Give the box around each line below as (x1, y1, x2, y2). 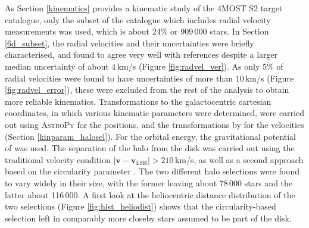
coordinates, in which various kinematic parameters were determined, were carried (5, 107, 304, 119)
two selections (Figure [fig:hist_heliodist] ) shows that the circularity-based (5, 200, 276, 213)
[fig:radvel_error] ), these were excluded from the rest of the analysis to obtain (5, 83, 289, 96)
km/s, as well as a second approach (174, 153, 304, 165)
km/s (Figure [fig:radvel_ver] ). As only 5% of (117, 60, 283, 72)
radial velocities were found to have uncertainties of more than (5, 71, 233, 84)
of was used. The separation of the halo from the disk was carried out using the (5, 142, 295, 154)
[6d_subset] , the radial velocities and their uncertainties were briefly (5, 36, 254, 49)
